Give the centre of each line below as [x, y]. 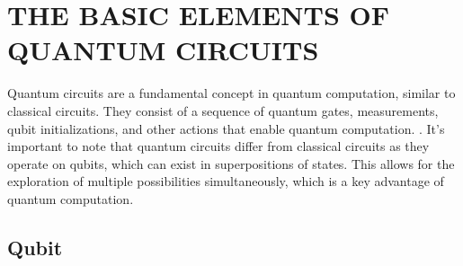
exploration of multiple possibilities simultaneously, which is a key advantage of [226, 181]
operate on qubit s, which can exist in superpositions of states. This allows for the [231, 163]
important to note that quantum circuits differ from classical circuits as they [218, 146]
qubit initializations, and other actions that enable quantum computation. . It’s [226, 128]
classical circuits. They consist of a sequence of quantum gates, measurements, [223, 110]
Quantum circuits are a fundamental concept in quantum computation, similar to [231, 93]
